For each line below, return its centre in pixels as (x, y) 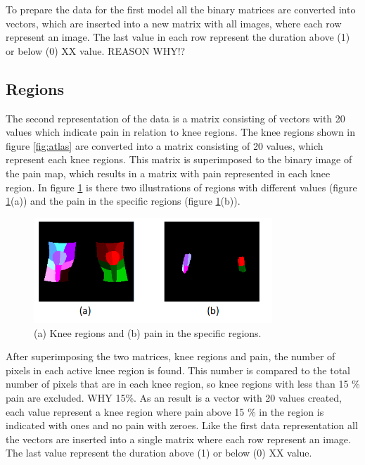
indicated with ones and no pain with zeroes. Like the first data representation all (182, 425)
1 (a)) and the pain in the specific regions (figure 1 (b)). (123, 201)
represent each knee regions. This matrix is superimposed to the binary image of (179, 159)
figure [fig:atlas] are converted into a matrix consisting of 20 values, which (165, 145)
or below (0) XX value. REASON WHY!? (96, 50)
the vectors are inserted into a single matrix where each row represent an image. (178, 439)
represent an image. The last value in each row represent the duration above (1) (178, 37)
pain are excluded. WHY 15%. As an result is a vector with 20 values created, (174, 397)
